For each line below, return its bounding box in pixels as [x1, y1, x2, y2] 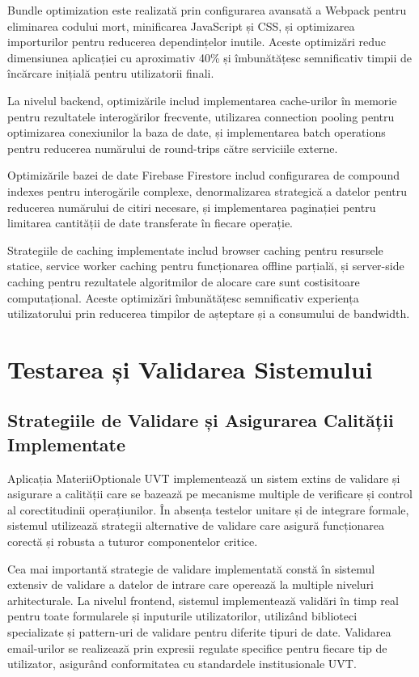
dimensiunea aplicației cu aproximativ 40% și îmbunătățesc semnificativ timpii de [7, 49, 413, 66]
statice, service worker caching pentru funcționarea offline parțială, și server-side [7, 257, 404, 274]
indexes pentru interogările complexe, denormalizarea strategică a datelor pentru [7, 182, 407, 199]
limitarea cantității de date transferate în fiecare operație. [7, 214, 293, 231]
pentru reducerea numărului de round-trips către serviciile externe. [7, 139, 338, 156]
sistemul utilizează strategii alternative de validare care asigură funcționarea [7, 517, 385, 534]
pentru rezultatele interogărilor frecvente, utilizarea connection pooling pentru [7, 108, 395, 125]
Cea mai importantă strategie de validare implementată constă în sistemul [7, 560, 375, 577]
